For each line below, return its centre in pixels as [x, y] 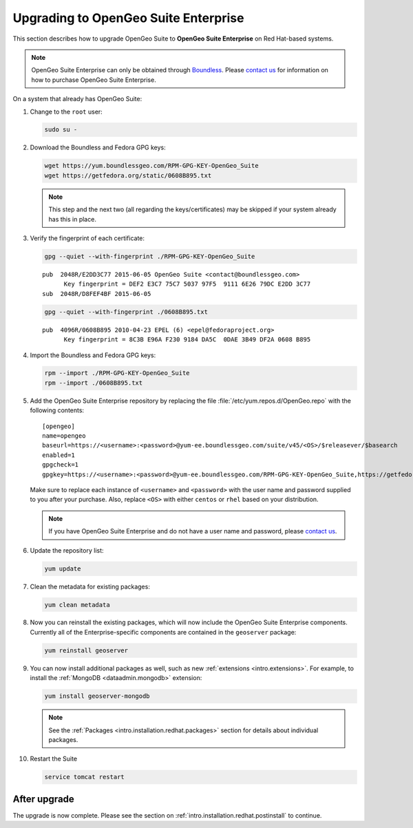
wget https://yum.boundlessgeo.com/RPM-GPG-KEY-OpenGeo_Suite [151, 166]
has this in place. [72, 219]
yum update [63, 569]
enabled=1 [59, 455]
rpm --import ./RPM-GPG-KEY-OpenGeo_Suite [117, 373]
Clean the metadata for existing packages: [90, 586]
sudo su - [61, 130]
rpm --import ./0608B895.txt [94, 383]
